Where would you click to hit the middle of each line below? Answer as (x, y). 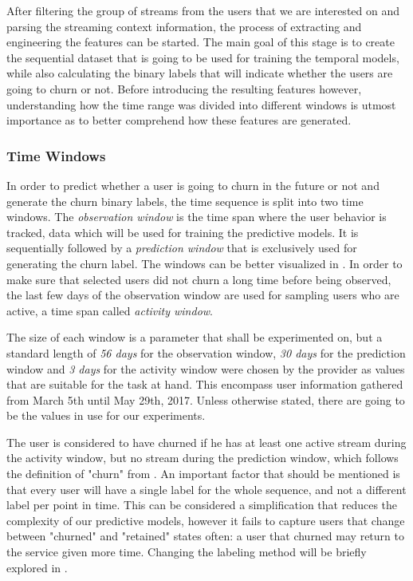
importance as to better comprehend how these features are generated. (179, 120)
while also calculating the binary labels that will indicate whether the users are (200, 73)
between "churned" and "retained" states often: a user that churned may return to (205, 536)
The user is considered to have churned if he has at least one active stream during (206, 442)
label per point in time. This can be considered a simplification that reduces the (202, 505)
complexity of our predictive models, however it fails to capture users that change (206, 520)
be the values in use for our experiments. (106, 415)
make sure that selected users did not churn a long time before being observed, (199, 279)
